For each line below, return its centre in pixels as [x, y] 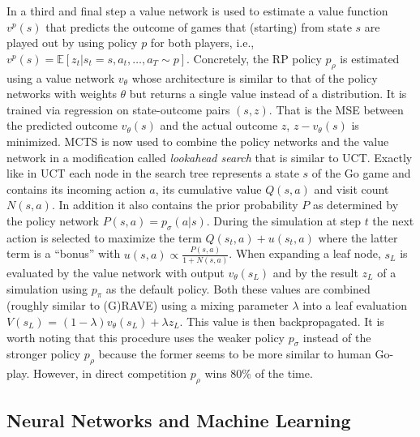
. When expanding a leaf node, [305, 253]
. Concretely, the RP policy [254, 58]
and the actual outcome [219, 125]
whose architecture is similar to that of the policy [255, 77]
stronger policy [44, 354]
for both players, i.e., [202, 43]
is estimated [370, 58]
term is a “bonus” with [64, 253]
